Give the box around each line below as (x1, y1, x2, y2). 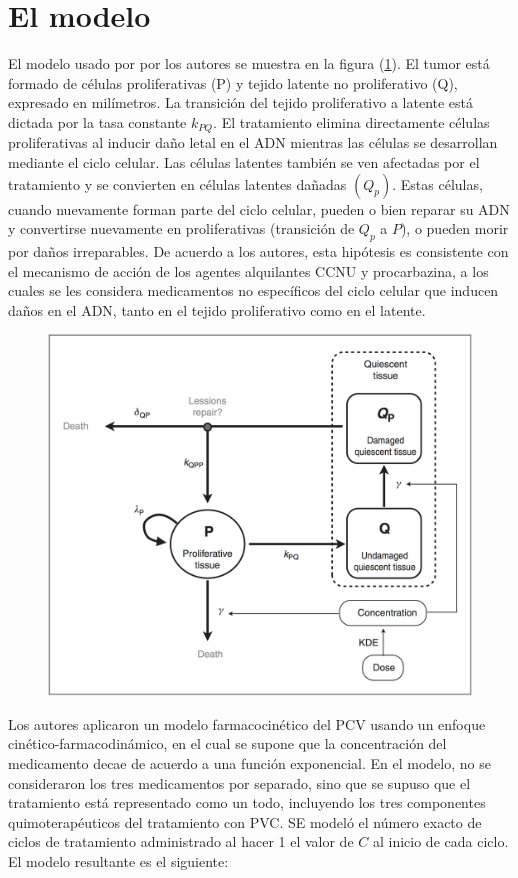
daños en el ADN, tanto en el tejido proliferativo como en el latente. (8, 299, 426, 320)
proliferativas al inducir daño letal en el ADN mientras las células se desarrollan (8, 132, 498, 153)
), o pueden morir (400, 218, 509, 239)
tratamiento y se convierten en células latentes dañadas (8, 173, 347, 194)
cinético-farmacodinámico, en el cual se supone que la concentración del (8, 733, 447, 754)
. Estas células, (392, 173, 483, 194)
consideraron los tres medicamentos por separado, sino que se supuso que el (8, 772, 471, 793)
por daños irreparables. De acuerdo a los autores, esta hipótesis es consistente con (8, 240, 509, 261)
